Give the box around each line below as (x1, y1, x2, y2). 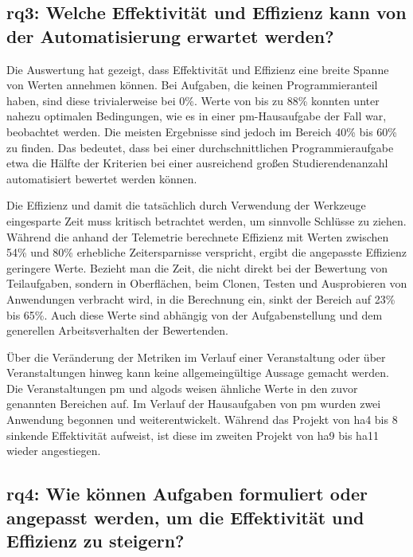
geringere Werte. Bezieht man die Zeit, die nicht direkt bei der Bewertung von (6, 259, 388, 276)
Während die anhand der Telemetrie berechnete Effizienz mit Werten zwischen (6, 228, 389, 245)
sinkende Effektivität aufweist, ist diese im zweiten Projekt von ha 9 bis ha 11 (6, 426, 379, 443)
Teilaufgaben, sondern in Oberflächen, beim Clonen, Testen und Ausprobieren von (6, 275, 407, 292)
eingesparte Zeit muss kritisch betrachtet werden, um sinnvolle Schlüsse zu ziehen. (6, 212, 407, 229)
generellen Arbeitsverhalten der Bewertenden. (6, 322, 228, 339)
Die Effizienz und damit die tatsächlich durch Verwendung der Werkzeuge (6, 197, 366, 214)
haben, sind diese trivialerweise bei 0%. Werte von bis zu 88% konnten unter (6, 92, 380, 108)
